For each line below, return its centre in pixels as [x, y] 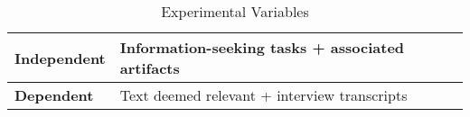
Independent [60, 58]
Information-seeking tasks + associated [262, 47]
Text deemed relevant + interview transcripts [263, 95]
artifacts [150, 68]
